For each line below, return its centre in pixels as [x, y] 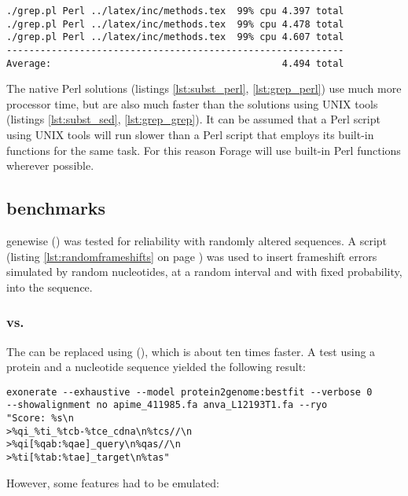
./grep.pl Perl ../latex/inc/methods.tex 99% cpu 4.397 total [175, 11]
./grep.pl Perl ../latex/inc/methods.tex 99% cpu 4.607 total [175, 37]
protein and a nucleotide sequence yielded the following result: [156, 367]
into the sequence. [50, 287]
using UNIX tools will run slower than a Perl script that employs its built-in [190, 135]
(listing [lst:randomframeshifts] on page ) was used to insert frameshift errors [192, 256]
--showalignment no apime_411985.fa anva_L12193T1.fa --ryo [167, 405]
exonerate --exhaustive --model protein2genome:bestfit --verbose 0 [189, 392]
